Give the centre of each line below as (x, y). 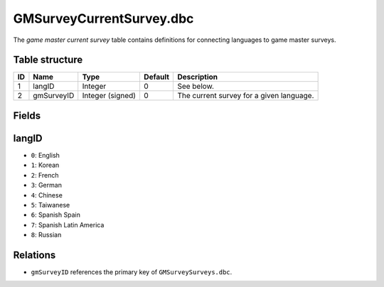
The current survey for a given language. (246, 96)
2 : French (45, 175)
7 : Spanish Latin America (68, 224)
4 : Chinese (47, 195)
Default (156, 77)
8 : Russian (46, 235)
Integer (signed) (109, 96)
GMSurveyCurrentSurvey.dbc (103, 18)
